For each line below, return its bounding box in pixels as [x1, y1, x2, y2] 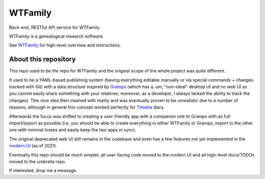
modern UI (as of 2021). [9, 143, 57, 149]
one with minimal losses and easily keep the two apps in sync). [9, 127, 137, 133]
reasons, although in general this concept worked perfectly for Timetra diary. [9, 104, 165, 110]
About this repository [9, 55, 76, 64]
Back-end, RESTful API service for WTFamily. [9, 24, 101, 30]
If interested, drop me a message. [9, 168, 78, 174]
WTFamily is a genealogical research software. [9, 33, 104, 39]
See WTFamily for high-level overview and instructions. [9, 42, 121, 48]
